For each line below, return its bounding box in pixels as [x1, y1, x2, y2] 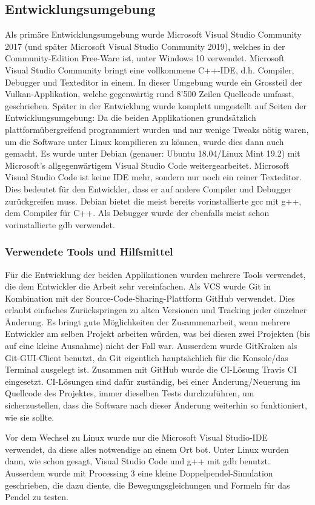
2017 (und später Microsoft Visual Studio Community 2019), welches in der [5, 39, 285, 52]
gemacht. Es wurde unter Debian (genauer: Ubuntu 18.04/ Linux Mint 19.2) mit [5, 147, 300, 160]
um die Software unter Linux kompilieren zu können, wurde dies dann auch [5, 135, 284, 147]
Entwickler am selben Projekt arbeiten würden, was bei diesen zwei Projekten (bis [5, 327, 310, 340]
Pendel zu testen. [5, 490, 68, 503]
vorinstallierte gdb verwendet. [5, 218, 115, 231]
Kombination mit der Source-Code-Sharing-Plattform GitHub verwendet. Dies [5, 291, 295, 304]
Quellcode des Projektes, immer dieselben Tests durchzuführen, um [5, 387, 254, 399]
